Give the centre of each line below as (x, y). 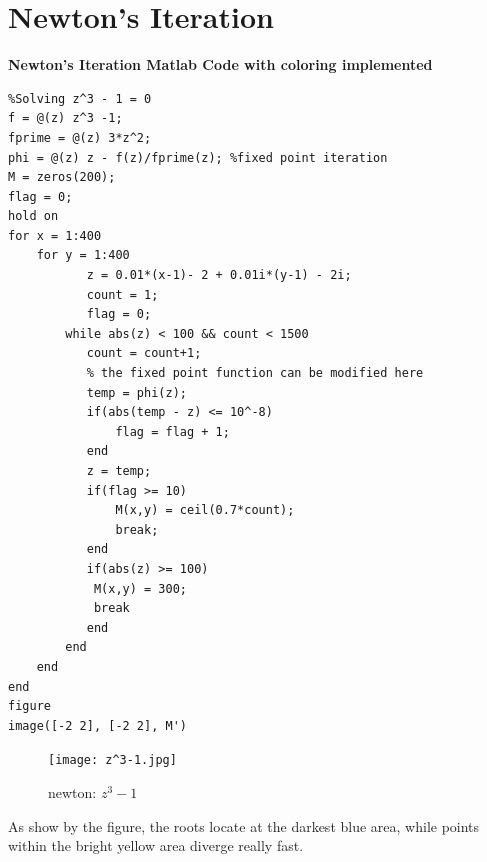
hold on (33, 216)
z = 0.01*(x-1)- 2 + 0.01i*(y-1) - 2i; (219, 275)
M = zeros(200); (62, 177)
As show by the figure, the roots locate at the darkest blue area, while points (244, 825)
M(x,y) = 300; (140, 588)
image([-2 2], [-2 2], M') (97, 725)
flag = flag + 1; (172, 431)
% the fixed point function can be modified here (255, 373)
